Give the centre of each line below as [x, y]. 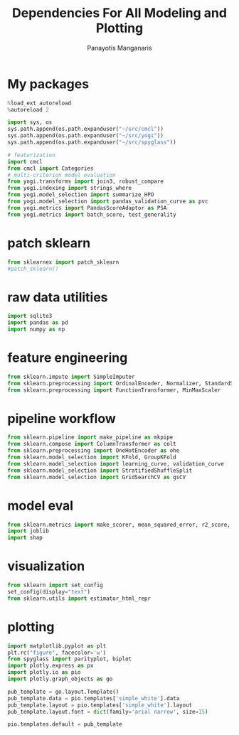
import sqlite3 [30, 316]
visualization [46, 566]
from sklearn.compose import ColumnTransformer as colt [92, 444]
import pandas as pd [38, 323]
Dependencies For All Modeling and [119, 13]
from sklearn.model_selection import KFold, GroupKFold [92, 457]
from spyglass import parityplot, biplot [70, 659]
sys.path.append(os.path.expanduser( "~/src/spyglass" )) [92, 143]
